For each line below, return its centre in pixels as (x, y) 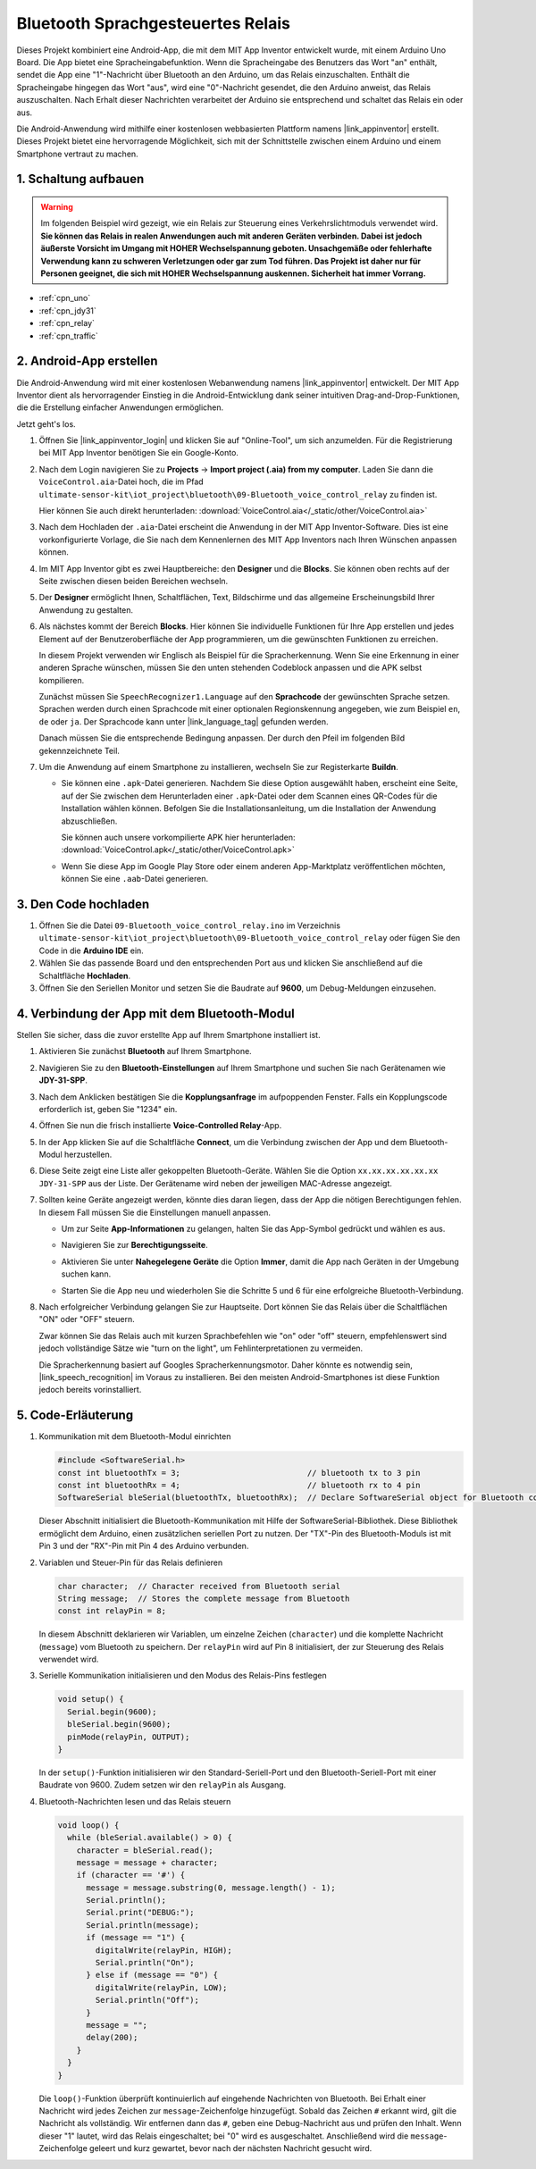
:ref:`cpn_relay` (67, 323)
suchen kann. (86, 1274)
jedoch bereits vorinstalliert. (90, 1390)
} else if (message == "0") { (152, 1975)
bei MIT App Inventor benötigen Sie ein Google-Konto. (138, 453)
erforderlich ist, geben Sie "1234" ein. (108, 1109)
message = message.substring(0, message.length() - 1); (211, 1888)
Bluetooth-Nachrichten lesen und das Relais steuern (135, 1801)
